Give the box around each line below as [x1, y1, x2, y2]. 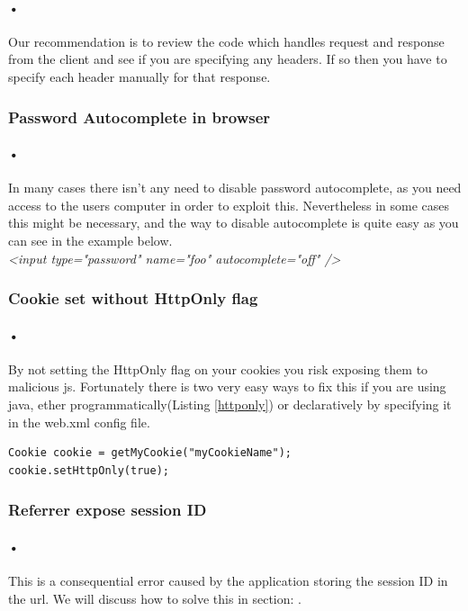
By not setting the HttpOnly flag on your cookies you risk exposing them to [8, 359, 428, 378]
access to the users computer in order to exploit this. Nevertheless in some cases [8, 195, 450, 214]
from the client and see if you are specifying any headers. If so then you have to [8, 49, 447, 68]
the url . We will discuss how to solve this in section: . [8, 589, 301, 607]
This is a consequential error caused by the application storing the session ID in [8, 571, 448, 590]
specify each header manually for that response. [8, 67, 271, 85]
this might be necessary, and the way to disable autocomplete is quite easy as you [8, 213, 459, 232]
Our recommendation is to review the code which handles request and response [8, 31, 445, 50]
